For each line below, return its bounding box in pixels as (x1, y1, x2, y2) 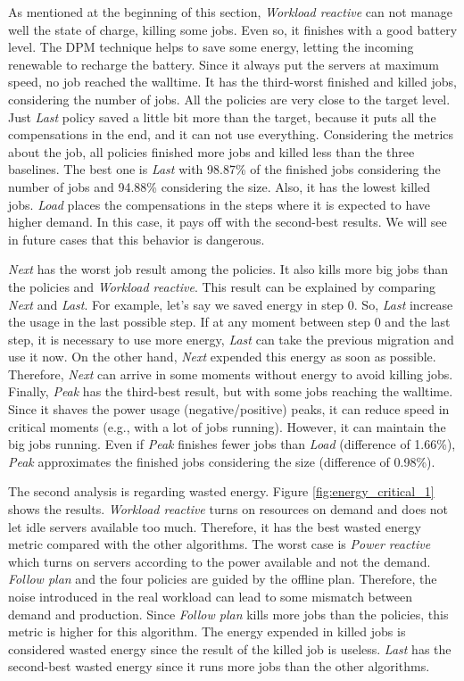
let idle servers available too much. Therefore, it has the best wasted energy (8, 517, 421, 536)
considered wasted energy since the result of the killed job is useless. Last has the (8, 639, 452, 658)
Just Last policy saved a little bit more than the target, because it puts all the (8, 107, 436, 126)
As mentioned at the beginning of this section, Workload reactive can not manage (8, 3, 452, 21)
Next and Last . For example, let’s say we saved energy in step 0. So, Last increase (8, 295, 453, 313)
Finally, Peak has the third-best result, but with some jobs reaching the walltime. (8, 382, 453, 401)
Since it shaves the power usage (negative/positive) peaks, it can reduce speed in (8, 400, 450, 419)
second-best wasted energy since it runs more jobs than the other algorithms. (8, 657, 430, 676)
